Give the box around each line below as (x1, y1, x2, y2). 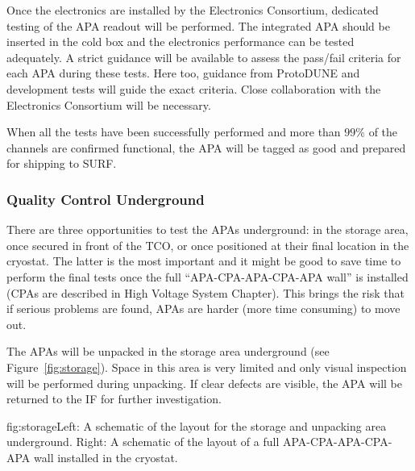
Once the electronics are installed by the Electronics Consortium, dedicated (6, 2, 379, 18)
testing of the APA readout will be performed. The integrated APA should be (6, 17, 390, 34)
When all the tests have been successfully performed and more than (6, 123, 341, 140)
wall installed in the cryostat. (34, 448, 178, 465)
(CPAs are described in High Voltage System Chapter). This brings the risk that (6, 284, 405, 301)
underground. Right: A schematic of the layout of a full (6, 433, 280, 450)
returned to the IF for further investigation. (6, 390, 222, 407)
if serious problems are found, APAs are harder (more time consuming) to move (6, 300, 400, 317)
